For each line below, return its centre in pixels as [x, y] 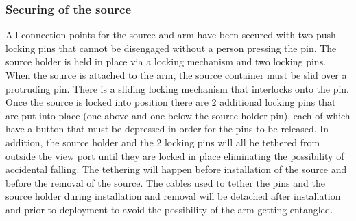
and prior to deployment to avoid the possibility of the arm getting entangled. [169, 209]
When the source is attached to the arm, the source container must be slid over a [176, 75]
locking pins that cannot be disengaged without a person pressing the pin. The [171, 48]
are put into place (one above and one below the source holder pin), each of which [178, 115]
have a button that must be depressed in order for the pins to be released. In [167, 129]
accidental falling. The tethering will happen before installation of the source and [176, 169]
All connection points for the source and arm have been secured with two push [171, 35]
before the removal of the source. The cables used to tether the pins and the [165, 182]
